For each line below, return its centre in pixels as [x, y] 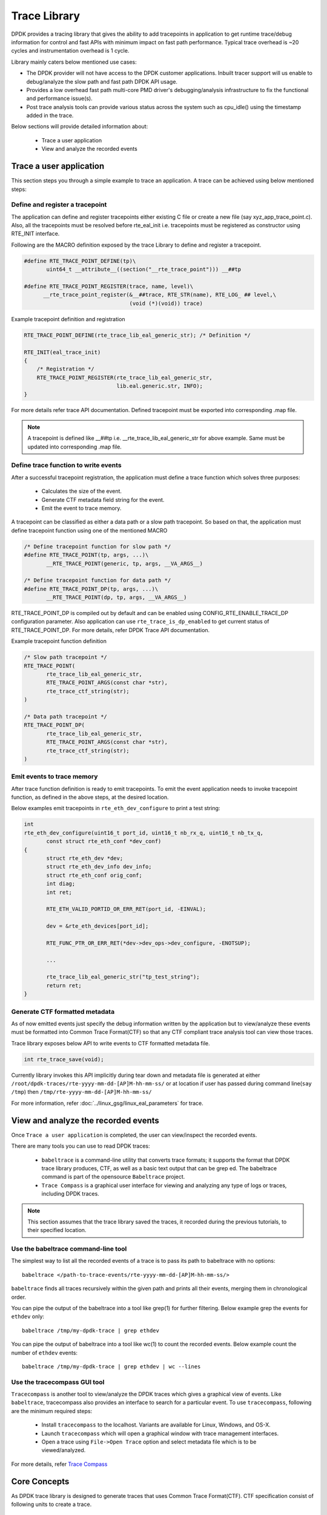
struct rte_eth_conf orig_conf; [94, 875]
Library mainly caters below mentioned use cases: [74, 62]
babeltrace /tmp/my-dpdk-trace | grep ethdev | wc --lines [111, 1366]
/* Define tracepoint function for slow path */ [97, 546]
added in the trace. [50, 116]
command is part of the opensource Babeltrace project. [113, 1177]
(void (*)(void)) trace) [166, 303]
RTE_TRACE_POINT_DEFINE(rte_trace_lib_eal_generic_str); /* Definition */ [137, 335]
